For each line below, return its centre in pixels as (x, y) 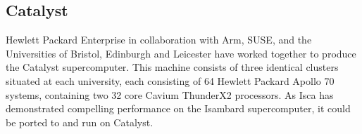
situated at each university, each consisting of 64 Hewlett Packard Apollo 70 (170, 80)
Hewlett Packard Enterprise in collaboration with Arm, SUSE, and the (159, 40)
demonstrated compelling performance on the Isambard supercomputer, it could (178, 108)
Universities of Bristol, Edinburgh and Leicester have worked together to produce (181, 53)
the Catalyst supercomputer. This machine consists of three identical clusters (172, 67)
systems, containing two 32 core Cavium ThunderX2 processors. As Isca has (170, 94)
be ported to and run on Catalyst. (80, 122)
